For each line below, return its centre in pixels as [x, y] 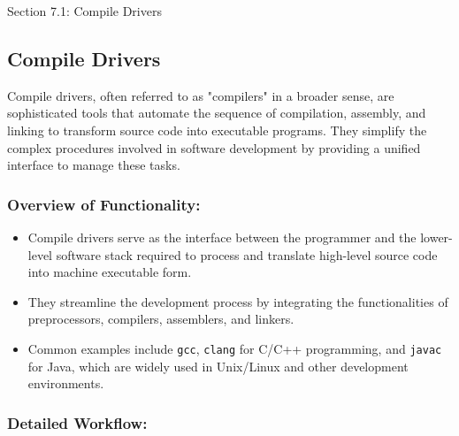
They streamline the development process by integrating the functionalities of [238, 301]
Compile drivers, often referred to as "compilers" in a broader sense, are [201, 95]
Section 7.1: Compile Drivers [84, 11]
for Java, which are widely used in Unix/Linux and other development [218, 366]
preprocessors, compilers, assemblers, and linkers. [161, 319]
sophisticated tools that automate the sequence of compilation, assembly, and [217, 113]
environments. [66, 383]
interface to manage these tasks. [94, 165]
